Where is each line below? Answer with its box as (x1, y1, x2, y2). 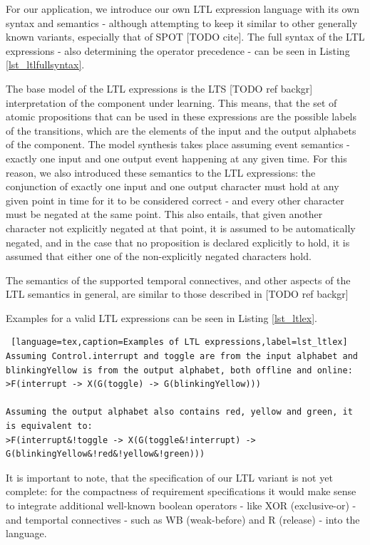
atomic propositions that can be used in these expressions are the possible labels (6, 109, 357, 124)
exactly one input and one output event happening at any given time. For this (6, 150, 347, 165)
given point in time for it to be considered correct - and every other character (6, 192, 344, 207)
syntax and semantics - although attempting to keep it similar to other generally (6, 15, 358, 30)
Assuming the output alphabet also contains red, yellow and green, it (6, 407, 353, 417)
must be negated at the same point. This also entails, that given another (6, 207, 323, 222)
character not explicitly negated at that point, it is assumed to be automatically (6, 220, 356, 235)
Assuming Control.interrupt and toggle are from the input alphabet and (6, 351, 358, 362)
